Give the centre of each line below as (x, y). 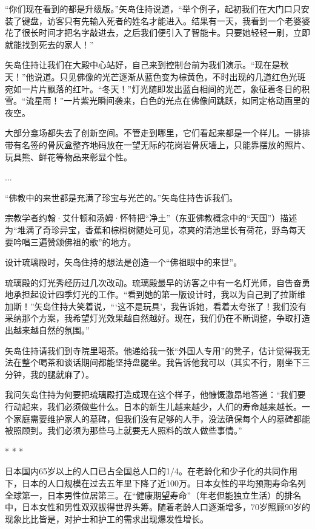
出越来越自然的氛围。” (47, 330)
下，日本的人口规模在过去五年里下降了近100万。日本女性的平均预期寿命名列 (155, 483)
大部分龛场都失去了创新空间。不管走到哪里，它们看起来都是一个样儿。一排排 (157, 133)
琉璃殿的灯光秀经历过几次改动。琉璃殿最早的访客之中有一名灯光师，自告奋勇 (157, 282)
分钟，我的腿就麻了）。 (49, 374)
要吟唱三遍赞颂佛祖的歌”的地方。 (71, 241)
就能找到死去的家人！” (49, 44)
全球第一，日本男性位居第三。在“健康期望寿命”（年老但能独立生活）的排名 (153, 495)
